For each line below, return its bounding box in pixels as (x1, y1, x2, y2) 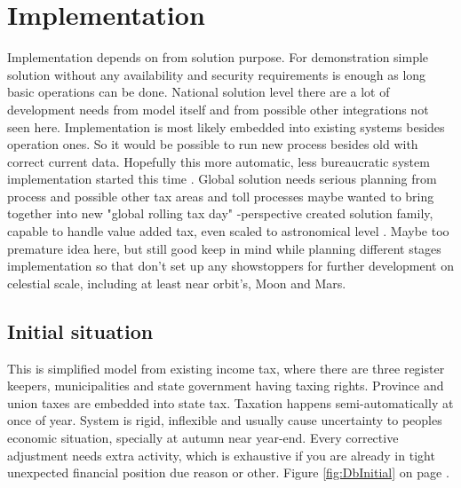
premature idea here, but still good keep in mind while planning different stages (7, 239, 441, 257)
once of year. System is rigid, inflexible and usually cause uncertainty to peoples (7, 411, 442, 429)
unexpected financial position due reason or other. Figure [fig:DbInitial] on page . (7, 463, 449, 482)
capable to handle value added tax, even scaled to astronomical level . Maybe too (7, 222, 449, 240)
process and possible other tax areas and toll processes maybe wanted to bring (7, 186, 434, 205)
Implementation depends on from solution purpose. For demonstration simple (7, 48, 429, 67)
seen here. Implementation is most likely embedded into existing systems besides (7, 117, 445, 136)
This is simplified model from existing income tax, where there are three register (7, 358, 445, 377)
